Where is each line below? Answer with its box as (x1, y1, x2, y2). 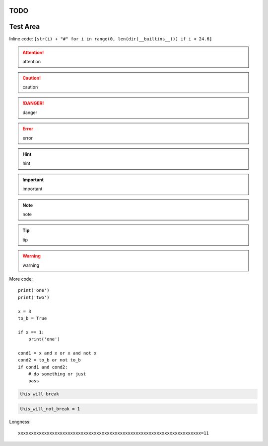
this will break (19, 391, 60, 397)
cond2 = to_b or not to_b (18, 357, 81, 363)
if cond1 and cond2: (18, 364, 68, 370)
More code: (9, 276, 33, 282)
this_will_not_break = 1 (19, 406, 80, 412)
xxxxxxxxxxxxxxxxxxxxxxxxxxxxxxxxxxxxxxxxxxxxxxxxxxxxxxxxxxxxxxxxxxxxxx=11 (18, 431, 209, 436)
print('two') (18, 294, 50, 300)
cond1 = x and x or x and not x (18, 350, 97, 356)
